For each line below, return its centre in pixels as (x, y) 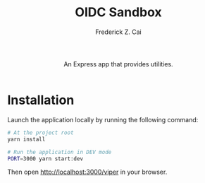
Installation (41, 100)
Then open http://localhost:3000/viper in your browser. (87, 172)
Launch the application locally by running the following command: (103, 119)
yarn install (26, 139)
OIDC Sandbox (118, 12)
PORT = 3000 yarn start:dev (45, 159)
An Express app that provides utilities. (118, 64)
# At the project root (41, 132)
